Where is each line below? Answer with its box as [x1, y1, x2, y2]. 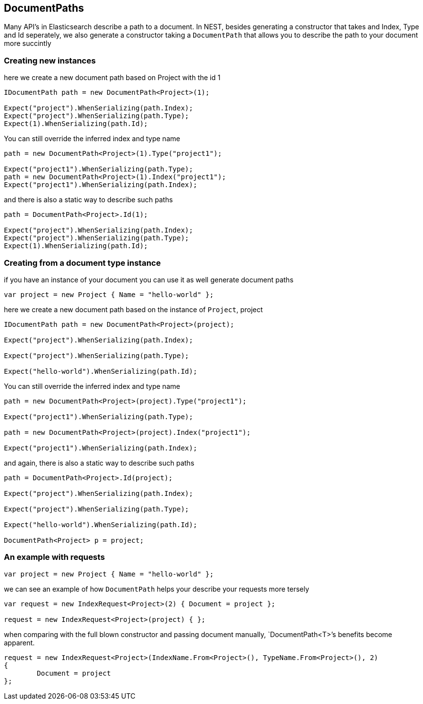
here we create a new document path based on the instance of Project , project [4, 305, 263, 314]
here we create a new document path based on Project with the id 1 [4, 73, 221, 82]
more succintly [4, 39, 52, 48]
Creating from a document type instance [4, 257, 161, 268]
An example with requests [4, 552, 105, 562]
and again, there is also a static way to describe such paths [4, 458, 195, 467]
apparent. [4, 638, 35, 647]
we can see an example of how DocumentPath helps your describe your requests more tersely [4, 584, 309, 593]
